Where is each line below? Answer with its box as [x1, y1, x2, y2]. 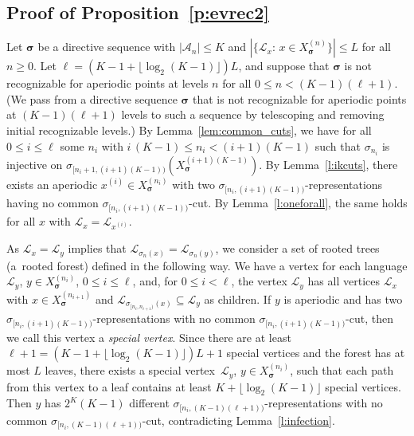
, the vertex [231, 273, 287, 289]
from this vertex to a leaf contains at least [6, 378, 212, 395]
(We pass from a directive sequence [6, 90, 178, 107]
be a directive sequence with [37, 38, 176, 55]
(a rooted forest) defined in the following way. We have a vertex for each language [6, 257, 408, 273]
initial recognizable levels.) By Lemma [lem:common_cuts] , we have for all [6, 121, 372, 138]
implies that [68, 240, 127, 257]
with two [172, 175, 215, 192]
